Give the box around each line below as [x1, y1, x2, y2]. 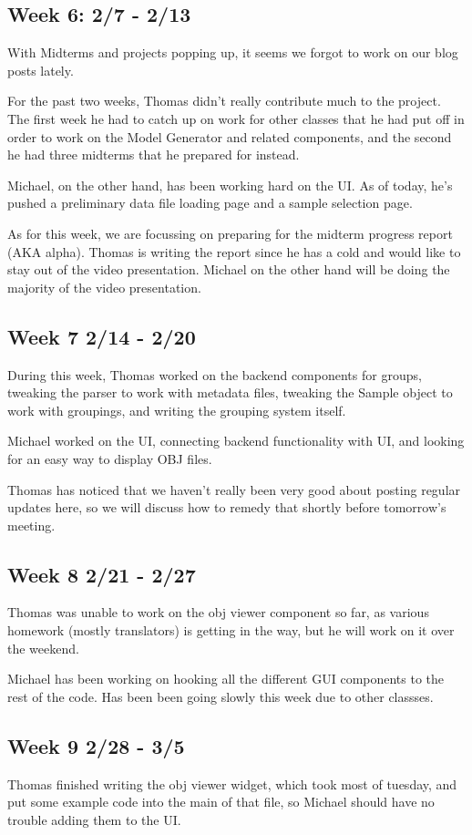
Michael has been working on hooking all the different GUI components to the [7, 669, 445, 688]
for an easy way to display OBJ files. [7, 448, 212, 468]
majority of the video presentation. [7, 277, 201, 296]
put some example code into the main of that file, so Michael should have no [7, 792, 435, 811]
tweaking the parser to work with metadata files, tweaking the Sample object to [7, 383, 453, 402]
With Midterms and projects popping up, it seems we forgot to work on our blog [7, 43, 458, 62]
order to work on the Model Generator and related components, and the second [7, 127, 452, 146]
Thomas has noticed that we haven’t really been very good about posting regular [7, 479, 461, 499]
